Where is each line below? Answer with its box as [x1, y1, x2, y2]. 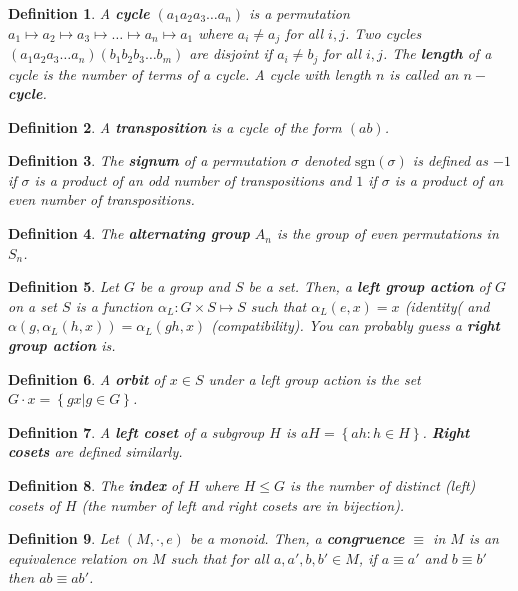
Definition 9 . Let [8, 528, 119, 549]
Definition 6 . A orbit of [8, 368, 165, 389]
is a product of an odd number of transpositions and [34, 169, 352, 190]
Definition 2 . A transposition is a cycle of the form [8, 116, 342, 137]
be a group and [139, 276, 230, 297]
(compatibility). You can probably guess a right [211, 315, 501, 336]
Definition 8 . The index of [8, 475, 183, 495]
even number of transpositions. [8, 189, 195, 210]
